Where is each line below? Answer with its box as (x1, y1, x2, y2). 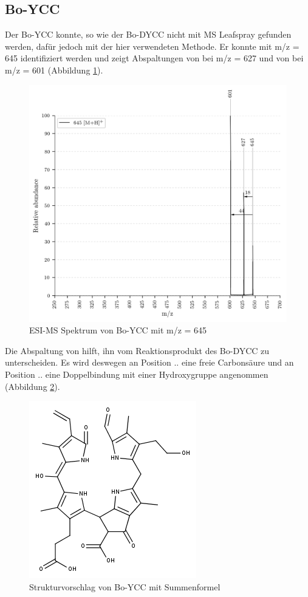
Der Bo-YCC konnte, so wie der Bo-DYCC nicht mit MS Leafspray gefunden (5, 28, 292, 41)
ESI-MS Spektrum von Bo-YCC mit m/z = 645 (29, 324, 207, 336)
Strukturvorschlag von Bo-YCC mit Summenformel (29, 580, 221, 593)
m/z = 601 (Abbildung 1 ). (5, 63, 103, 76)
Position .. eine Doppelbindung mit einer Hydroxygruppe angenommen (5, 368, 269, 380)
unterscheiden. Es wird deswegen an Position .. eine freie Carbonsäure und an (5, 356, 294, 369)
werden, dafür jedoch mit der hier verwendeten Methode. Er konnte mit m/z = (5, 39, 299, 52)
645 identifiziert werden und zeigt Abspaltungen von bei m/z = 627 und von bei (5, 52, 304, 64)
